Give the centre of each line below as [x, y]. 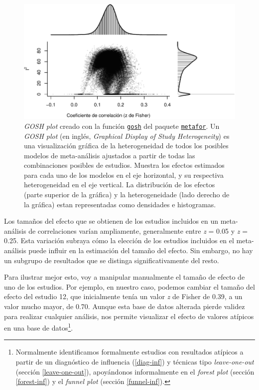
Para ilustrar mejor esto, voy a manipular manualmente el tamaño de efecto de [125, 277]
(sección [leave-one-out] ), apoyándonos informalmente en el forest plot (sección [135, 371]
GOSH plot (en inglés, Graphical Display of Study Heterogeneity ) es [127, 136]
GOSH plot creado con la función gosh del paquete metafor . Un [122, 126]
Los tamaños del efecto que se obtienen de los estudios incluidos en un [111, 221]
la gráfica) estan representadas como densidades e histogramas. [120, 204]
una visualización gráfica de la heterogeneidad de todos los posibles [126, 146]
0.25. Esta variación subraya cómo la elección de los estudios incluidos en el [119, 240]
